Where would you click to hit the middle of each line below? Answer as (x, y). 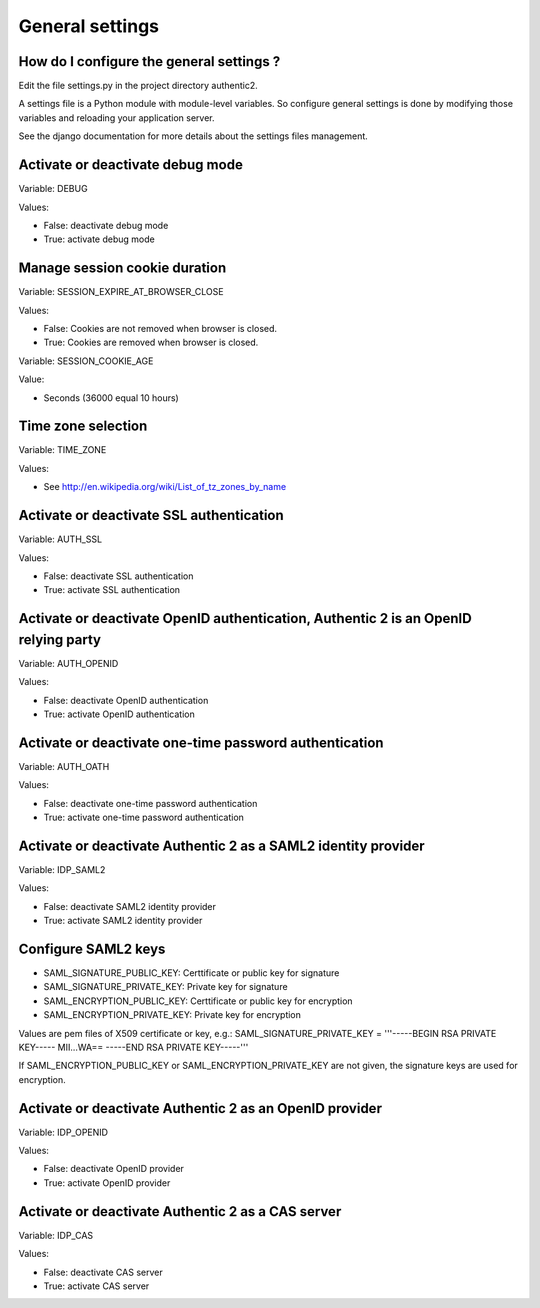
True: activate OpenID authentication (119, 714)
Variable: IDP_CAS (56, 1235)
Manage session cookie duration (122, 268)
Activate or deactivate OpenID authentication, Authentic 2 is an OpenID (245, 618)
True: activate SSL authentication (111, 590)
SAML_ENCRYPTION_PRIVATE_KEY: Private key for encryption (172, 1015)
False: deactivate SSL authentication (118, 576)
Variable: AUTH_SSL (60, 539)
